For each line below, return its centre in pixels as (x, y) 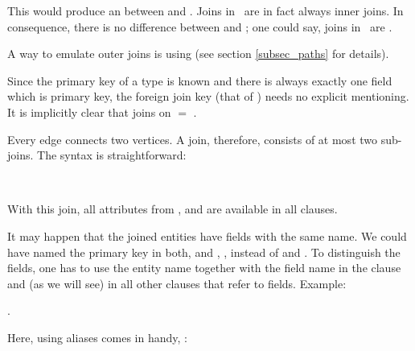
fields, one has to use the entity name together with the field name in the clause (204, 268)
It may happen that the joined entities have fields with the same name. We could (207, 235)
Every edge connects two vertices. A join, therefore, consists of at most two (193, 139)
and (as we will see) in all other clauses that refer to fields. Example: (177, 283)
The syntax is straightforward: (112, 155)
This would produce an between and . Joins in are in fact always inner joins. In (205, 10)
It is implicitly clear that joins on (89, 111)
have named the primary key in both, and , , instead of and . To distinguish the (204, 252)
